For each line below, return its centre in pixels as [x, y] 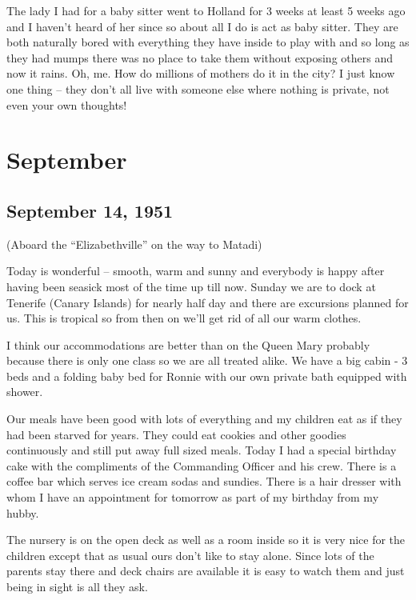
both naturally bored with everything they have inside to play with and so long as [208, 42]
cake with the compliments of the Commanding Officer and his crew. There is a [202, 465]
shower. [25, 392]
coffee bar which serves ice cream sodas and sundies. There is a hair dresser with [204, 481]
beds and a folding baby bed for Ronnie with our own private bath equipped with [207, 376]
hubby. [23, 512]
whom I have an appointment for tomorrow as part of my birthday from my [193, 497]
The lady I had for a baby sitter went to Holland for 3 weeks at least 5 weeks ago [206, 10]
